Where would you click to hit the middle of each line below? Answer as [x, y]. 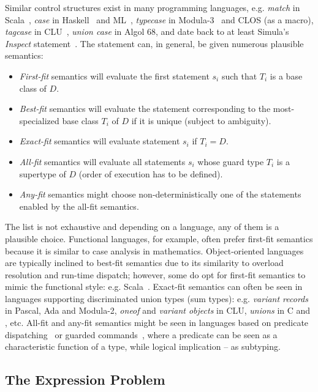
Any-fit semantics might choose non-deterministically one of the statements [160, 194]
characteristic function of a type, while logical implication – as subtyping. [143, 346]
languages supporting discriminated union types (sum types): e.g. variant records [157, 298]
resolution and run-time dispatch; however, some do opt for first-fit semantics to [155, 274]
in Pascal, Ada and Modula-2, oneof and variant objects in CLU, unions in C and [158, 310]
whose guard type [231, 161]
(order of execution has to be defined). [151, 173]
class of [33, 88]
